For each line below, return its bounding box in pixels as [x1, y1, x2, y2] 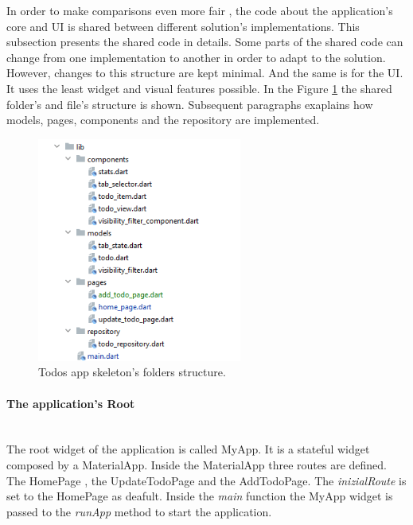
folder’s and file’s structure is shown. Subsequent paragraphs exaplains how [6, 95, 373, 112]
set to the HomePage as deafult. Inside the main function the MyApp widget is [6, 488, 393, 504]
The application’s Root [6, 395, 135, 411]
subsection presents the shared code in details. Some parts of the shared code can [6, 33, 403, 50]
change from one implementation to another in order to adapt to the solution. [6, 49, 386, 65]
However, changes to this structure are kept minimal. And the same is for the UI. [6, 64, 403, 81]
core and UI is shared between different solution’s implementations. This [6, 17, 360, 34]
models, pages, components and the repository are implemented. [6, 111, 320, 128]
